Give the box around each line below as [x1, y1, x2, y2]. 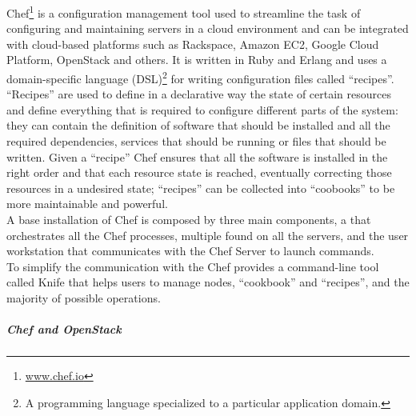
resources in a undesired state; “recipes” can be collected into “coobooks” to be [6, 179, 395, 196]
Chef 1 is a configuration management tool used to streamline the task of [6, 2, 361, 21]
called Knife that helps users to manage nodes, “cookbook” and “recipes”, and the [6, 274, 410, 290]
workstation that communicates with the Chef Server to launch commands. [6, 242, 374, 259]
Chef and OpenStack [6, 321, 122, 338]
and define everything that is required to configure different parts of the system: [6, 101, 398, 118]
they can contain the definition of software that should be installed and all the [6, 117, 390, 134]
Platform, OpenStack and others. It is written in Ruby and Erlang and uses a [6, 51, 387, 68]
